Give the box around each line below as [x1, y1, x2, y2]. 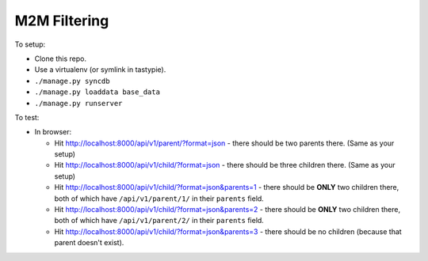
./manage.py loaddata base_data [34, 88, 160, 96]
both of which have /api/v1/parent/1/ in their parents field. [54, 194, 265, 203]
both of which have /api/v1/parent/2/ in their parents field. [54, 216, 265, 225]
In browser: [34, 127, 72, 137]
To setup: [14, 40, 46, 49]
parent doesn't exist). [54, 238, 124, 248]
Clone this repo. [34, 54, 87, 63]
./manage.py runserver [34, 99, 123, 108]
